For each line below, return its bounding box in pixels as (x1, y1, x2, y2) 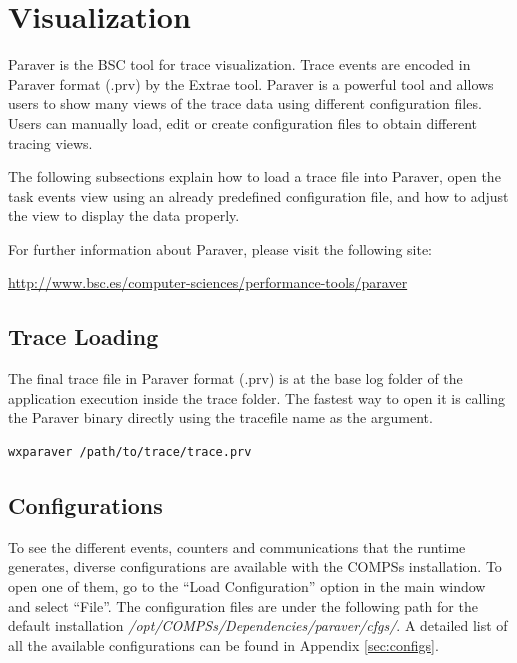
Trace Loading (8, 321, 159, 352)
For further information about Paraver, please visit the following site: (8, 238, 433, 259)
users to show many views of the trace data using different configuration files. (8, 93, 482, 114)
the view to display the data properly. (8, 205, 240, 226)
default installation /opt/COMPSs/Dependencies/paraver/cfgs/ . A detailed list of (8, 615, 508, 636)
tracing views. (8, 132, 93, 153)
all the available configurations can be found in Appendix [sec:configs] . (8, 634, 439, 655)
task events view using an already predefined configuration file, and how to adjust (8, 185, 509, 206)
